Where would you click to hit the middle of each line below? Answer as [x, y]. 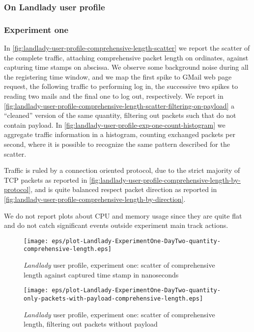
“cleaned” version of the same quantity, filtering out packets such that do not [120, 115]
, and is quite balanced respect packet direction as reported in [124, 189]
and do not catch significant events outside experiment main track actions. [116, 225]
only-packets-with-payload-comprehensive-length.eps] [113, 298]
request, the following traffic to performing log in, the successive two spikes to [121, 86]
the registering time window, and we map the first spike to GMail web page [118, 76]
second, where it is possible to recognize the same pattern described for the [117, 144]
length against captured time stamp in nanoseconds [101, 274]
